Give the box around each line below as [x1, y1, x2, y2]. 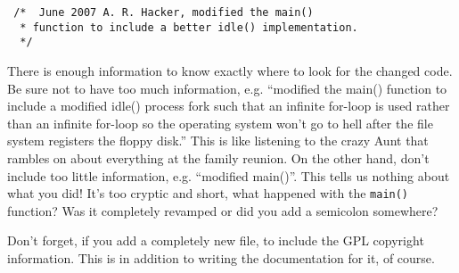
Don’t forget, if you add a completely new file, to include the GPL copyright [7, 231, 424, 250]
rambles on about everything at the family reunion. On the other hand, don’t [7, 148, 430, 167]
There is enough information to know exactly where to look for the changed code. [7, 61, 453, 79]
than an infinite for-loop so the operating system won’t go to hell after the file [7, 113, 433, 132]
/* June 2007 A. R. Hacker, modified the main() [13, 6, 314, 19]
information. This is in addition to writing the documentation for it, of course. [7, 248, 435, 267]
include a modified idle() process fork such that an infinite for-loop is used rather [7, 96, 450, 115]
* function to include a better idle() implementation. [20, 21, 358, 34]
